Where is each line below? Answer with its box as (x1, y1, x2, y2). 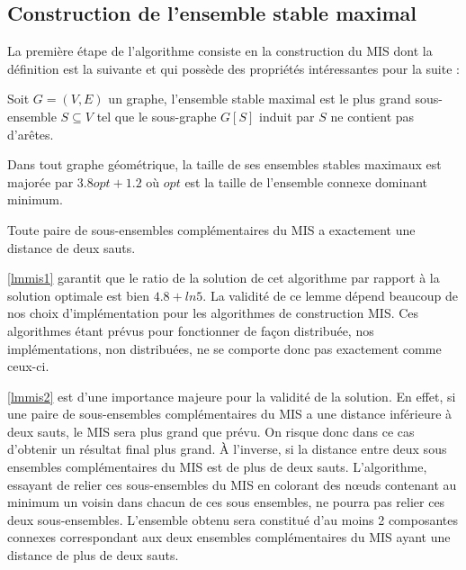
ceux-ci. (7, 357, 49, 375)
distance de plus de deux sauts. (7, 546, 179, 565)
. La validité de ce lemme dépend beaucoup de (202, 285, 459, 304)
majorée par (7, 172, 74, 191)
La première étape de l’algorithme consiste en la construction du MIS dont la (7, 41, 433, 60)
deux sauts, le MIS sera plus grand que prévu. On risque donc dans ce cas (7, 421, 415, 440)
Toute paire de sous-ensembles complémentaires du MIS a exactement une (7, 220, 416, 239)
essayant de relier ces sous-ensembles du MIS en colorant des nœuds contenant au (7, 475, 457, 493)
